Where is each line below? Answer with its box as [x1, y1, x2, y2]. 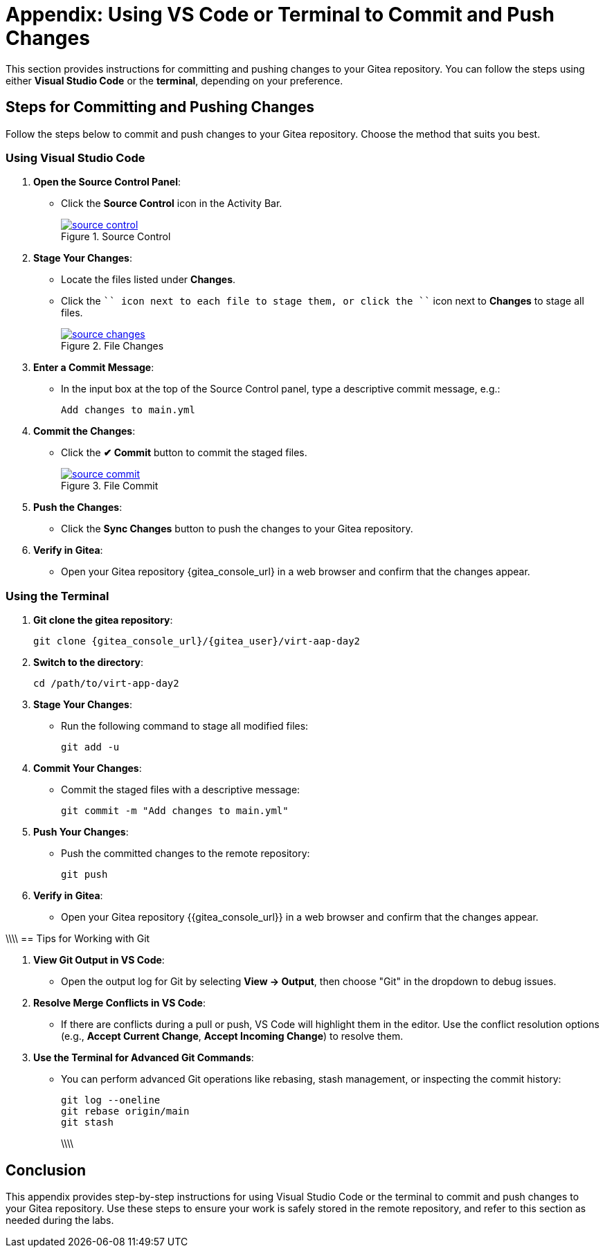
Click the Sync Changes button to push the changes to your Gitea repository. [61, 523, 413, 535]
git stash [61, 1117, 114, 1128]
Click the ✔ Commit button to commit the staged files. [61, 447, 307, 459]
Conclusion [6, 1161, 87, 1179]
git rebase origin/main [61, 1106, 190, 1117]
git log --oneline [61, 1094, 161, 1106]
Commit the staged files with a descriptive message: [61, 784, 300, 796]
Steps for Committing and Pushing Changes [6, 98, 315, 116]
